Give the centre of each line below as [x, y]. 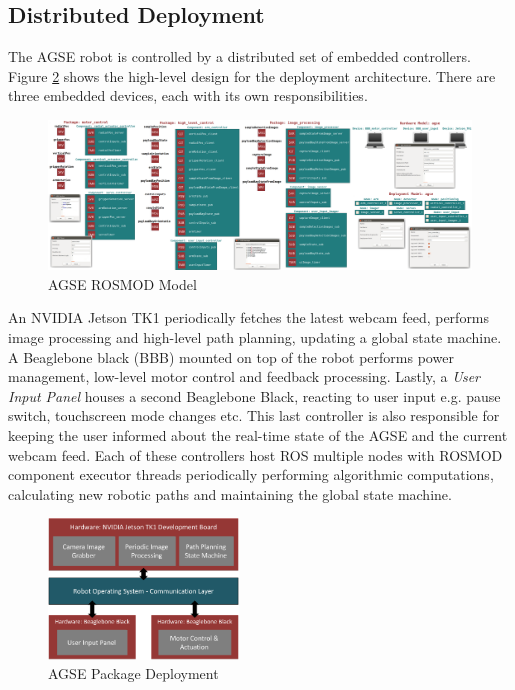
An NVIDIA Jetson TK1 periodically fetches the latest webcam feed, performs [249, 317]
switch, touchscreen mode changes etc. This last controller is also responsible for [254, 415]
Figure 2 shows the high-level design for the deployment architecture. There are [252, 75]
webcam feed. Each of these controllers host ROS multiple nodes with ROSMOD [255, 454]
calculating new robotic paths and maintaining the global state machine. [230, 493]
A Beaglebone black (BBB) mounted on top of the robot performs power [231, 356]
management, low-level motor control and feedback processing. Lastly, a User [244, 376]
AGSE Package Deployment [133, 673]
